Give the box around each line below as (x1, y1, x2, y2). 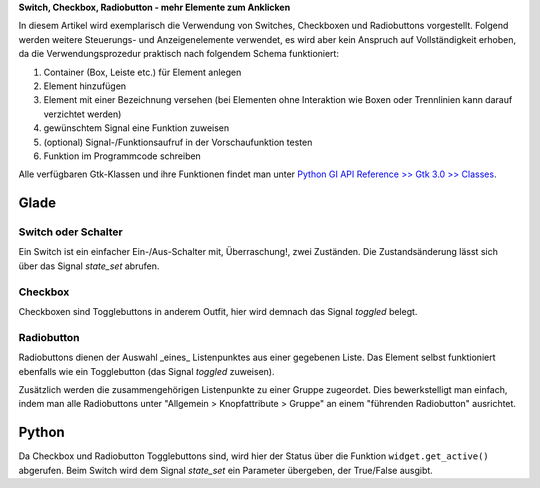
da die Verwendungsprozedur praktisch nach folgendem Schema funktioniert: (18, 48, 340, 60)
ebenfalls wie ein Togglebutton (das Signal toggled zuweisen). (18, 365, 275, 377)
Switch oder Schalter (18, 225, 124, 239)
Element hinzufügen (43, 80, 127, 92)
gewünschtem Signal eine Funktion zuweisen (43, 122, 230, 134)
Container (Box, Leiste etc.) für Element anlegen (43, 66, 242, 78)
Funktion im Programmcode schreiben (43, 150, 202, 162)
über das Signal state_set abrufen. (18, 260, 160, 272)
